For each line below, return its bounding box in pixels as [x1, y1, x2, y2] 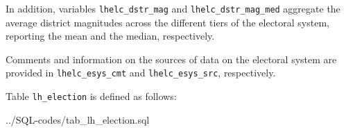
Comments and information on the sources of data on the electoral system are [6, 51, 337, 66]
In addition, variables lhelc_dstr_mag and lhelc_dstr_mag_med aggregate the [6, 1, 340, 15]
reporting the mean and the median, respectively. [6, 28, 215, 43]
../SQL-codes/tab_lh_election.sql [6, 112, 150, 126]
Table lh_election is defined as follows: [6, 89, 177, 104]
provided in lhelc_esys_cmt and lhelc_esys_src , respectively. [6, 65, 276, 80]
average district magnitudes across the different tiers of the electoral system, [6, 15, 329, 29]
